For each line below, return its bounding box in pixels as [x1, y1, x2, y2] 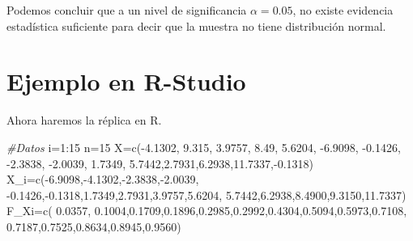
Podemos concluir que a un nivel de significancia [6, 2, 247, 18]
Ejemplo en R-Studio [6, 65, 246, 98]
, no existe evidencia [292, 2, 394, 18]
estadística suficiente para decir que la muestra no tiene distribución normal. [6, 17, 386, 34]
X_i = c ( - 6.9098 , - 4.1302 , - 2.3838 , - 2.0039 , [6, 171, 199, 188]
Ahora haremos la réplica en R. [6, 112, 162, 129]
